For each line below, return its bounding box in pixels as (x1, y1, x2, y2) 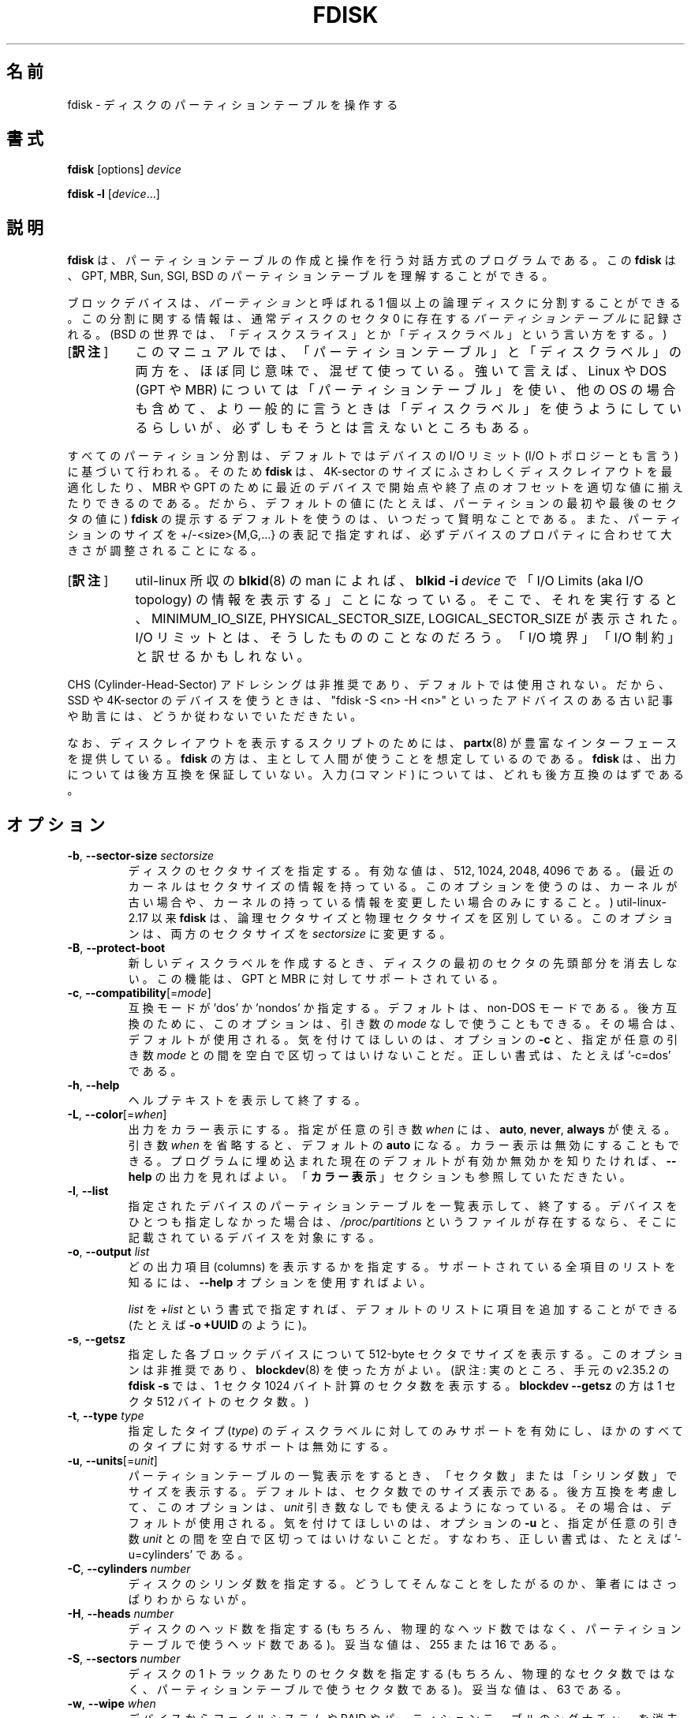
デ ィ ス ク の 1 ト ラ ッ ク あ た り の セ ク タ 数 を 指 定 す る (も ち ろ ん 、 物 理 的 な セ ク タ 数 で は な (128, 1667, 675, 1681)
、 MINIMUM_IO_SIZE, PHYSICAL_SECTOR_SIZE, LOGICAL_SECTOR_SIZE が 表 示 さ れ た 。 (135, 611, 685, 627)
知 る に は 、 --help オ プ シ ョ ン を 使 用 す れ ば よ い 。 (128, 1275, 431, 1290)
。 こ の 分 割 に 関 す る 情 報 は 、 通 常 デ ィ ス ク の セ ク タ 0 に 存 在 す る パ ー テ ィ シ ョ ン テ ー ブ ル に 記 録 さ (67, 312, 683, 326)
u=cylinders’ (128, 1548, 193, 1562)
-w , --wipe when (67, 1697, 156, 1711)
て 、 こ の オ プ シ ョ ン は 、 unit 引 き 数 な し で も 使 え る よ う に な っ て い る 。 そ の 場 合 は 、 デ (128, 1500, 672, 1514)
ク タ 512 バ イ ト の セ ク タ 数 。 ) (128, 1395, 309, 1409)
